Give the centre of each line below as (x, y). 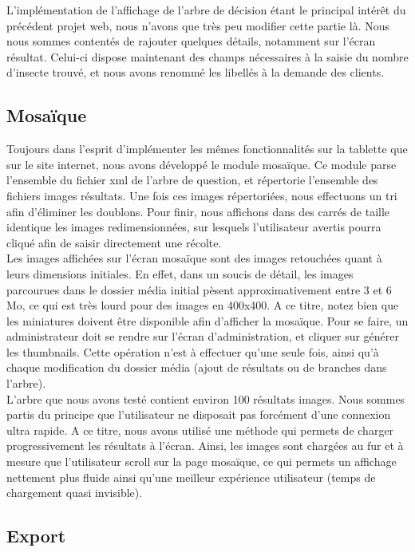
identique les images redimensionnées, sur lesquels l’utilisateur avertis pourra (194, 227)
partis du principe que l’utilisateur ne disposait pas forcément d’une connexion (199, 414)
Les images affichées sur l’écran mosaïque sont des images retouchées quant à (194, 258)
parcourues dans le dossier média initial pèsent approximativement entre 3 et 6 (199, 289)
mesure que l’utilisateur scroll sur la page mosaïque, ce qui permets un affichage (202, 461)
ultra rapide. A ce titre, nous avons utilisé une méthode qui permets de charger (200, 430)
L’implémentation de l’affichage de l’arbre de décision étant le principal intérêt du (206, 10)
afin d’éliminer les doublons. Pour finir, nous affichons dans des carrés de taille (198, 211)
